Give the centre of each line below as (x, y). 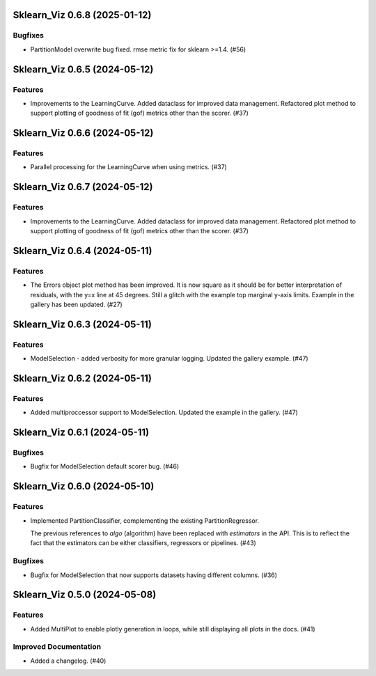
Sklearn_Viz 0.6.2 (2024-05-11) (83, 378)
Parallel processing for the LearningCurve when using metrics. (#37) (129, 167)
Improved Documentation (57, 647)
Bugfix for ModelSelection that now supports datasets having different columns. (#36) (154, 575)
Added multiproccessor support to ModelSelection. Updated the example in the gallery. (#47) (164, 412)
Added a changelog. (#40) (68, 661)
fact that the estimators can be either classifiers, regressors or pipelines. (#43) (143, 543)
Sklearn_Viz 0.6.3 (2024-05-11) (83, 324)
